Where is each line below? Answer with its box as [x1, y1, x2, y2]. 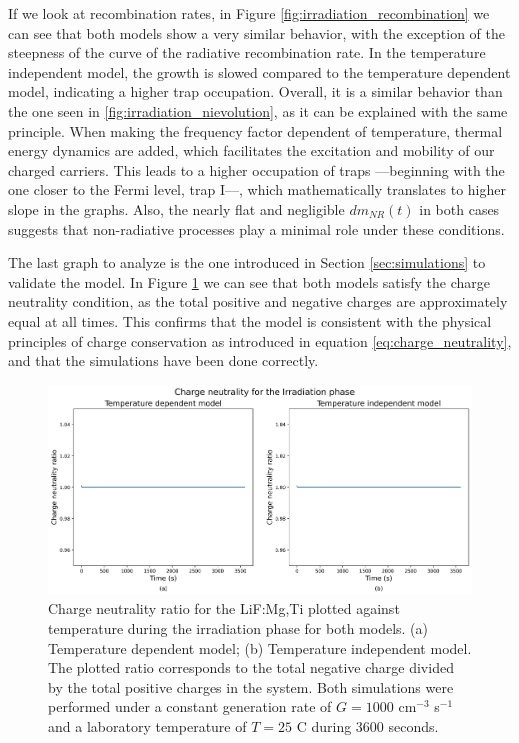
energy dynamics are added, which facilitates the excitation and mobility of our [8, 140, 495, 161]
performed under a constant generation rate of [48, 696, 332, 717]
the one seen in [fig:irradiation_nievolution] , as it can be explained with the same [8, 100, 508, 121]
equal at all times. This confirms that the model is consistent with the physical [8, 310, 492, 331]
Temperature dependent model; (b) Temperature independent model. [48, 637, 472, 658]
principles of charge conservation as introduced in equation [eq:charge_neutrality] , [8, 330, 512, 351]
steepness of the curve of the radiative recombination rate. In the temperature [8, 42, 486, 63]
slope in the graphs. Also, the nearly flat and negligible [8, 198, 345, 219]
